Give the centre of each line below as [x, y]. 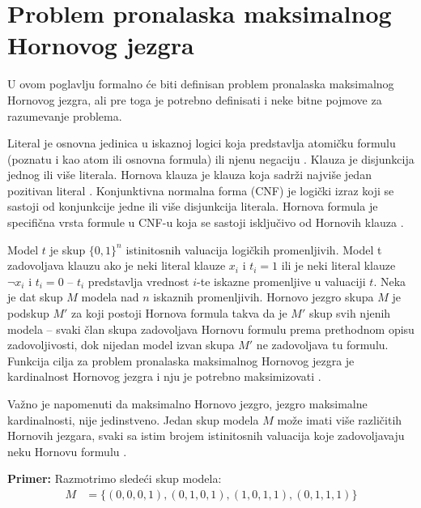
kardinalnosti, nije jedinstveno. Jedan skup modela [133, 419]
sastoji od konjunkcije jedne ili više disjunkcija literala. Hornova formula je [193, 206]
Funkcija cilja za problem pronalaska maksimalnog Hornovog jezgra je [181, 360]
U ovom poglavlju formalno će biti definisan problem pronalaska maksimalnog [201, 84]
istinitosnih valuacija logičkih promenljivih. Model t [254, 249]
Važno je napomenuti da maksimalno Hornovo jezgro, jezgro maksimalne [187, 403]
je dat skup [35, 297]
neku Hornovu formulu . [67, 451]
